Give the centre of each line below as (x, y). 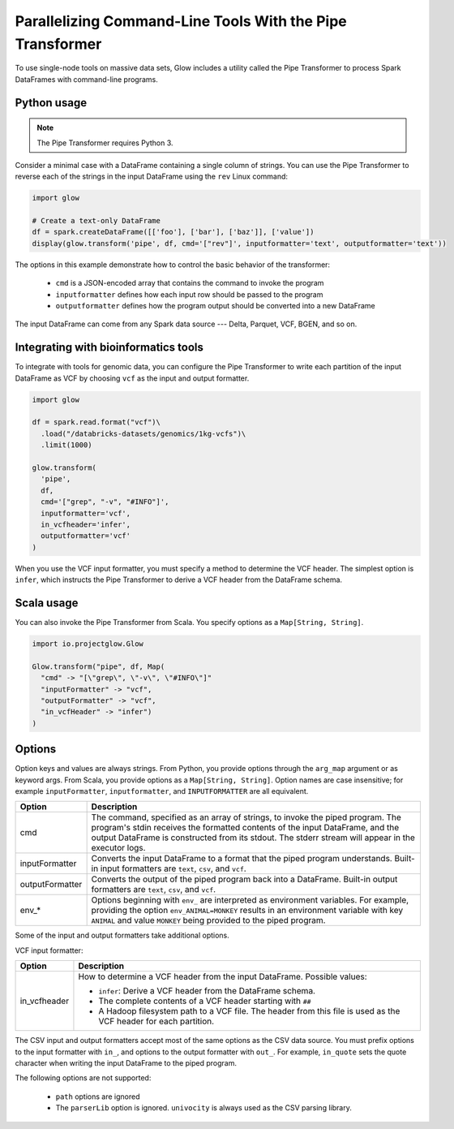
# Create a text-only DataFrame (96, 221)
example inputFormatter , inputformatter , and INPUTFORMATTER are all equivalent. (162, 791)
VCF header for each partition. (156, 1021)
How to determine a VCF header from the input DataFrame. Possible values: (223, 976)
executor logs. (118, 848)
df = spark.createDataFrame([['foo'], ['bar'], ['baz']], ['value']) (173, 232)
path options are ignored (98, 1097)
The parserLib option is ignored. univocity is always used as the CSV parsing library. (203, 1108)
